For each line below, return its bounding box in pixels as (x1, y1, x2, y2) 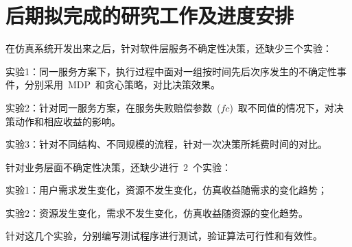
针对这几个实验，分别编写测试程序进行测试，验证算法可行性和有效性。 (5, 229, 322, 243)
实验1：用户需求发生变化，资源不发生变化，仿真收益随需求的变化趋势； (5, 183, 327, 197)
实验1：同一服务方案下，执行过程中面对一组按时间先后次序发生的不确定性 (5, 64, 337, 78)
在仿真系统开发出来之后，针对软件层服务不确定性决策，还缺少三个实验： (5, 41, 332, 55)
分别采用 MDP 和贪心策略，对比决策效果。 (24, 77, 221, 92)
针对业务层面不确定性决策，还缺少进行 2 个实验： (5, 159, 231, 174)
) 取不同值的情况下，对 (229, 100, 334, 114)
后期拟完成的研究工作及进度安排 (5, 1, 294, 29)
